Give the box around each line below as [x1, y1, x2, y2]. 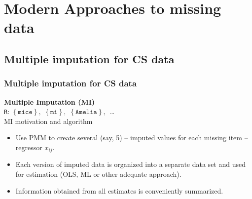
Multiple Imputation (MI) [4, 96, 95, 107]
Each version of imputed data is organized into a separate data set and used [15, 159, 246, 169]
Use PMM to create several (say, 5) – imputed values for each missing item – [15, 132, 248, 143]
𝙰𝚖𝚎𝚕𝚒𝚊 [75, 109, 97, 116]
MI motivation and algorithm [4, 116, 93, 126]
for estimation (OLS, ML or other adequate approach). [15, 169, 181, 179]
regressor [15, 142, 42, 152]
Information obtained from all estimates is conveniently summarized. [15, 185, 223, 196]
